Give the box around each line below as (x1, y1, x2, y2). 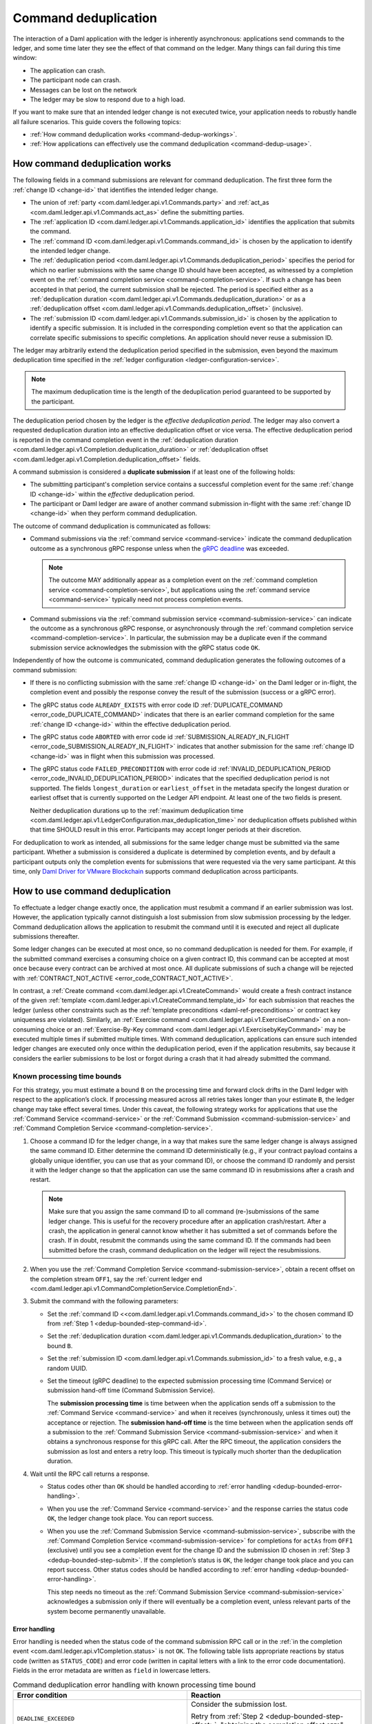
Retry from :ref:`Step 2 (190, 1711, 264, 1721)
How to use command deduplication (12, 885, 172, 896)
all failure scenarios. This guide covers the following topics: (12, 117, 182, 126)
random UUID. (47, 1364, 87, 1372)
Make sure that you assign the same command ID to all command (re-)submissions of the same (48, 1207, 320, 1216)
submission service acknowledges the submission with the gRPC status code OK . (30, 643, 260, 652)
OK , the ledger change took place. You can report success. (47, 1514, 214, 1523)
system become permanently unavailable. (47, 1607, 166, 1615)
